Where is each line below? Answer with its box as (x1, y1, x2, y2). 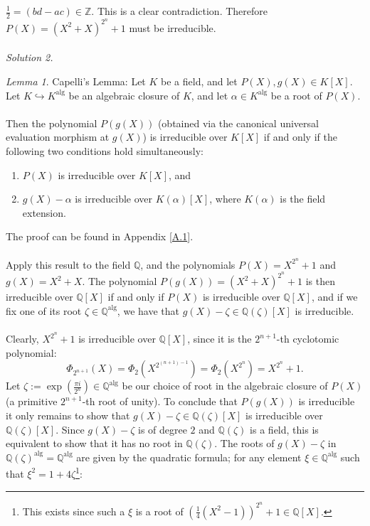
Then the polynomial (6, 115, 97, 130)
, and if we (311, 289, 358, 304)
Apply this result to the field (6, 257, 131, 272)
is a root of (135, 503, 184, 518)
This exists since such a (22, 503, 125, 518)
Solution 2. (6, 50, 53, 65)
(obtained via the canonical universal (157, 115, 319, 130)
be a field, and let (161, 74, 238, 89)
